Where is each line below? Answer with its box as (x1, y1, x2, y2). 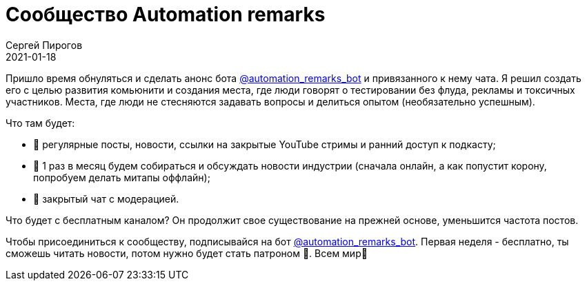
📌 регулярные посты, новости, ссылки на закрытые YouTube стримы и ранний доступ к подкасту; (33, 138, 496, 150)
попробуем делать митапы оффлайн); (33, 171, 210, 183)
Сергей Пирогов (6, 39, 83, 51)
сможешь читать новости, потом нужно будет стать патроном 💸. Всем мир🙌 (6, 247, 368, 259)
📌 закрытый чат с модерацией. (33, 192, 179, 205)
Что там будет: (6, 116, 75, 129)
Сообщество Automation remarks (6, 3, 326, 26)
